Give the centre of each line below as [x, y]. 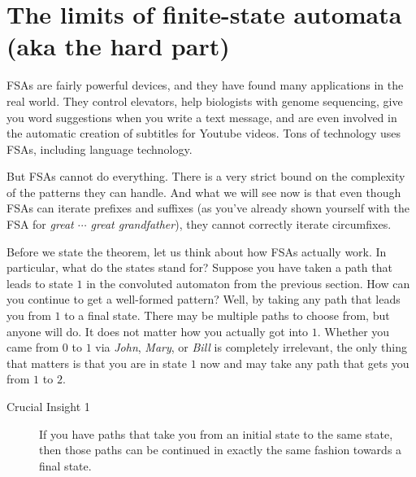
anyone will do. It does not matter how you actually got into [158, 331]
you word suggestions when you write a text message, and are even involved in [202, 117]
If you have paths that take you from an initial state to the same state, [216, 433]
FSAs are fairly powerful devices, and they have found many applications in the [205, 85]
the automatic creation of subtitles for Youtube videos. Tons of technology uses [204, 133]
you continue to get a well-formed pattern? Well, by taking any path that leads [204, 299]
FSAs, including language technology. [100, 149]
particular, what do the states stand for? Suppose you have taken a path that [199, 267]
